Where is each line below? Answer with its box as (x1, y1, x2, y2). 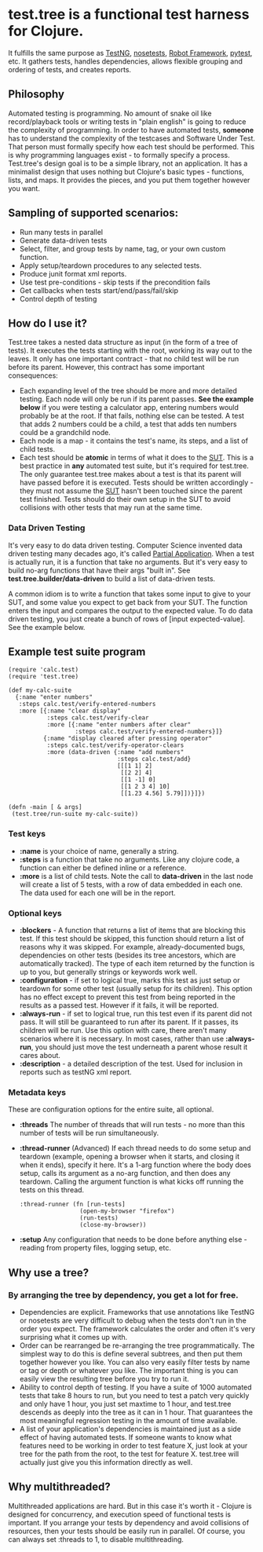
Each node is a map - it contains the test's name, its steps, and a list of (19, 436, 249, 445)
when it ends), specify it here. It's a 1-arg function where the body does (19, 1160, 251, 1169)
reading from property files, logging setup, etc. (19, 1243, 171, 1253)
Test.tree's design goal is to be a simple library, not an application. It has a (8, 159, 248, 168)
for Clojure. (8, 22, 84, 40)
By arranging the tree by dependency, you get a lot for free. (8, 1290, 239, 1301)
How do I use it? (8, 317, 88, 330)
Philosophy (8, 88, 65, 101)
